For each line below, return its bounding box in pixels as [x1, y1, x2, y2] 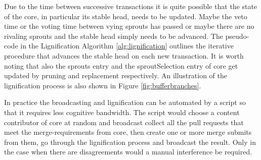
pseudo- [225, 30, 249, 41]
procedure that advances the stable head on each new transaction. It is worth [4, 50, 244, 61]
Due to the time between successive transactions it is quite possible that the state [4, 1, 257, 11]
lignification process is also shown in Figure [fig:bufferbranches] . [4, 80, 201, 90]
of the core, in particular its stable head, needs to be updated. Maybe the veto [4, 11, 247, 21]
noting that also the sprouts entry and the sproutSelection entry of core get [4, 60, 238, 71]
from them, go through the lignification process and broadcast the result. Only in [4, 136, 256, 147]
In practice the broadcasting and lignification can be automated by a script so [4, 97, 246, 108]
